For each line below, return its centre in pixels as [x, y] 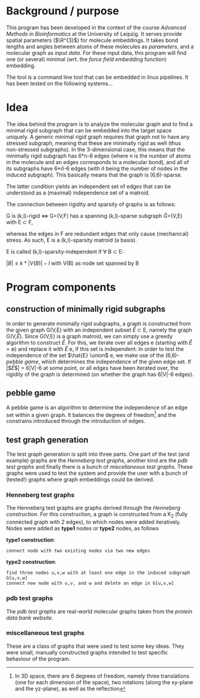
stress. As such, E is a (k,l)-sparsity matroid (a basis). [71, 240]
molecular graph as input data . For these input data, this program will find [96, 52]
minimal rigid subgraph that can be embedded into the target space [89, 130]
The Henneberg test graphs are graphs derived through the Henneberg [93, 508]
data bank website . [30, 617]
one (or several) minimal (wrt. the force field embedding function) [86, 59]
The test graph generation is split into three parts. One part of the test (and [98, 454]
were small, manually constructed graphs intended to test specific [87, 652]
